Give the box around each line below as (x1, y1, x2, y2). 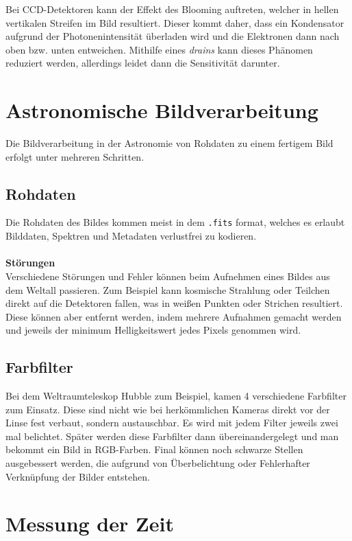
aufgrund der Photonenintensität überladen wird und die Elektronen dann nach (5, 29, 340, 43)
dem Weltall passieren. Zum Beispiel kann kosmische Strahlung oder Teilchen (5, 282, 330, 297)
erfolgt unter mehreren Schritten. (5, 149, 144, 163)
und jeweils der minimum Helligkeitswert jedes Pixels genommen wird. (5, 323, 301, 337)
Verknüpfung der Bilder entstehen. (5, 469, 150, 483)
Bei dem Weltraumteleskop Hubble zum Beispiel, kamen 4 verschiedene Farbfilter (5, 389, 347, 403)
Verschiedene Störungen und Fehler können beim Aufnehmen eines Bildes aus (5, 268, 330, 283)
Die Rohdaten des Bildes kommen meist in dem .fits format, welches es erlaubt (5, 215, 345, 229)
